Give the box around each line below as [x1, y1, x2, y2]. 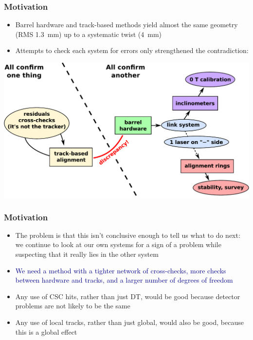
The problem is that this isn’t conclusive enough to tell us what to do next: [15, 230, 240, 240]
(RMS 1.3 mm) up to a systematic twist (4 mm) [15, 29, 162, 39]
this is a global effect [15, 326, 77, 337]
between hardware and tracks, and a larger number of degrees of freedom [15, 275, 233, 285]
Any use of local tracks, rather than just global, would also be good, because [15, 317, 244, 327]
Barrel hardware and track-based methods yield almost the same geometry [15, 19, 238, 30]
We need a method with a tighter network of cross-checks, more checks [15, 265, 226, 275]
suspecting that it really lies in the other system [15, 249, 159, 259]
